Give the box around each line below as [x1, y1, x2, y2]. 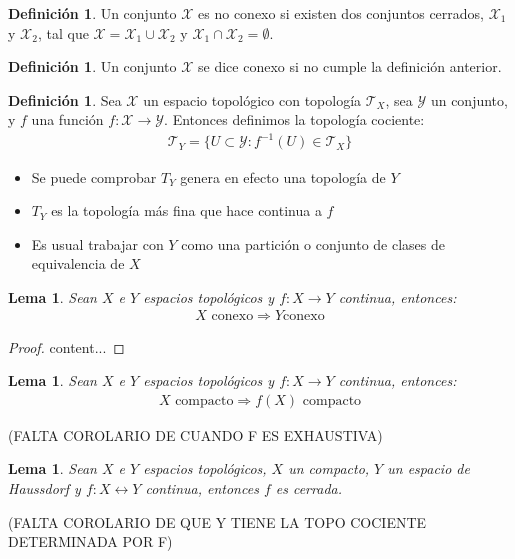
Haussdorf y [8, 477, 81, 498]
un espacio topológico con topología [143, 89, 362, 110]
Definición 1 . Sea [8, 89, 122, 110]
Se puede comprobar [31, 166, 157, 187]
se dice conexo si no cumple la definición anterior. [198, 56, 502, 77]
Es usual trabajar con [31, 233, 164, 254]
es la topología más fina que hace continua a [51, 200, 322, 221]
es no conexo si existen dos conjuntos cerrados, [198, 3, 485, 23]
